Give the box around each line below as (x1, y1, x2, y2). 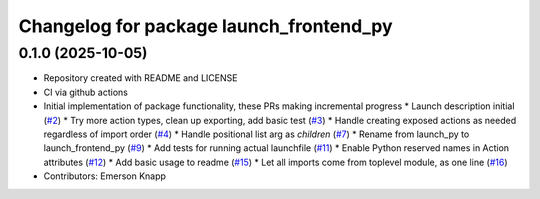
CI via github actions (43, 86, 129, 98)
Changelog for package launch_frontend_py (18, 15, 394, 37)
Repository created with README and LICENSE (43, 72, 238, 84)
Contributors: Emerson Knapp (43, 170, 167, 182)
